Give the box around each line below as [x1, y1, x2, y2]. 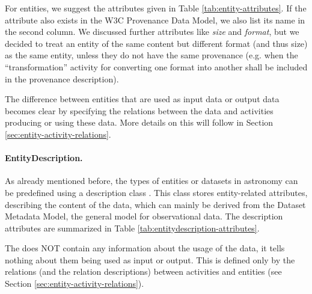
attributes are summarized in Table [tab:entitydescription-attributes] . [5, 221, 260, 234]
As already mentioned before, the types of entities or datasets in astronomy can [5, 174, 298, 187]
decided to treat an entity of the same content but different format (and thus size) [5, 37, 308, 49]
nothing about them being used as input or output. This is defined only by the [5, 253, 295, 266]
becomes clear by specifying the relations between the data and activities [5, 104, 274, 117]
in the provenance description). [5, 72, 119, 85]
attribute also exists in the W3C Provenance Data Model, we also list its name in [5, 13, 305, 26]
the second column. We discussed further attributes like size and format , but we [5, 25, 299, 38]
